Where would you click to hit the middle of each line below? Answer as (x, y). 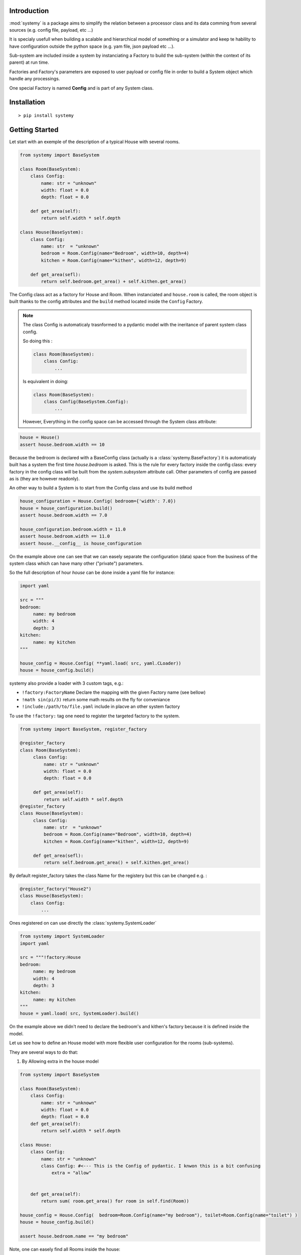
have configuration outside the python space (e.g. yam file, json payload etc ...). (92, 46)
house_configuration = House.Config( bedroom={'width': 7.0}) (98, 501)
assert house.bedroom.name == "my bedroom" (74, 1236)
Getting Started (34, 130)
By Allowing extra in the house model (60, 1061)
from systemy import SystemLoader (62, 936)
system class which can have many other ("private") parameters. (77, 563)
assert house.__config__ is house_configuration (81, 543)
